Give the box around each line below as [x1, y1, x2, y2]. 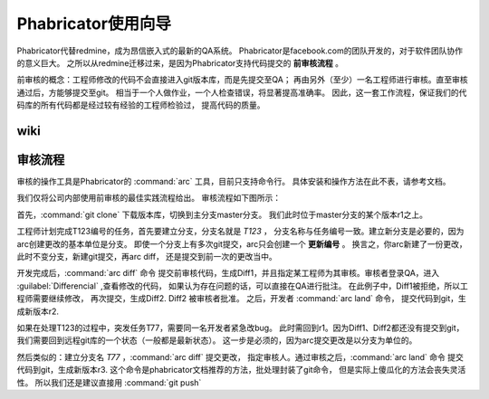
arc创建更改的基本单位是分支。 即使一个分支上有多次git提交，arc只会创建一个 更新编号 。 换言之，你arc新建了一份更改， [16, 238, 468, 249]
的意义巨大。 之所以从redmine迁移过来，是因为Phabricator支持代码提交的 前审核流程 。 [16, 57, 344, 68]
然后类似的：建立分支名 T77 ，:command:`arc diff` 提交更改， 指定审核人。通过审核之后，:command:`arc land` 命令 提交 [16, 351, 464, 362]
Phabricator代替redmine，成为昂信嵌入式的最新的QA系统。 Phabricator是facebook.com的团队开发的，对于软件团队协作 [16, 45, 464, 56]
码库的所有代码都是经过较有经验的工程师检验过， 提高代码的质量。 [16, 100, 265, 110]
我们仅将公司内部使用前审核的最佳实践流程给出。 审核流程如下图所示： [16, 193, 281, 204]
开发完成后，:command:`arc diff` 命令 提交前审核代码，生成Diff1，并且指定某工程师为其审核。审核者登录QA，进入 [16, 268, 440, 279]
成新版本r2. [16, 306, 59, 317]
